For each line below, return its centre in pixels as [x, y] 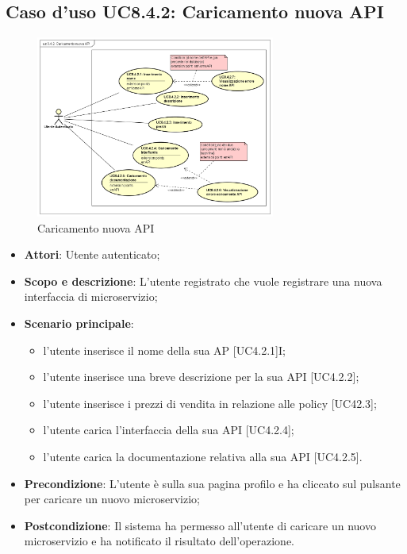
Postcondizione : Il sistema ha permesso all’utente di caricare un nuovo [200, 525]
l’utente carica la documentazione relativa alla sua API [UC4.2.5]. [203, 456]
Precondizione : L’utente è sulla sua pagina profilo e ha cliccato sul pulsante [212, 483]
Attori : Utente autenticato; [92, 254]
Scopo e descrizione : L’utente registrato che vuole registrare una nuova [203, 281]
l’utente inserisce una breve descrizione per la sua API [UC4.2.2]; [201, 377]
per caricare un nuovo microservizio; [112, 499]
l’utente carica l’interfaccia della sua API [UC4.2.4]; [169, 430]
